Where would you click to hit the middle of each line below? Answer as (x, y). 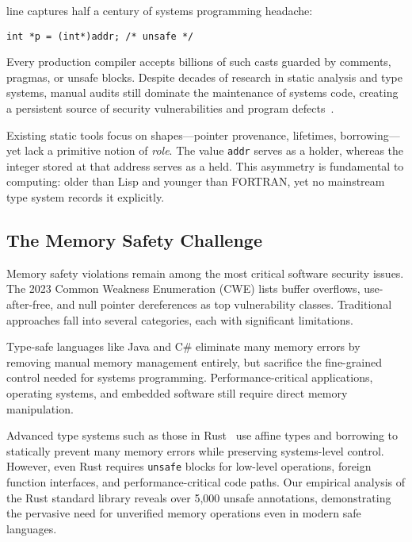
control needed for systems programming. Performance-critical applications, (190, 377)
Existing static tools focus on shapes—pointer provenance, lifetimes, (172, 135)
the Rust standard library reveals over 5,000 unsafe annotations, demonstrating (199, 497)
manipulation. (40, 408)
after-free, (30, 304)
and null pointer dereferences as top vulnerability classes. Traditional (224, 304)
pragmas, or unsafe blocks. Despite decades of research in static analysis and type (204, 77)
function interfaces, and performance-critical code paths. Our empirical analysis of (206, 482)
